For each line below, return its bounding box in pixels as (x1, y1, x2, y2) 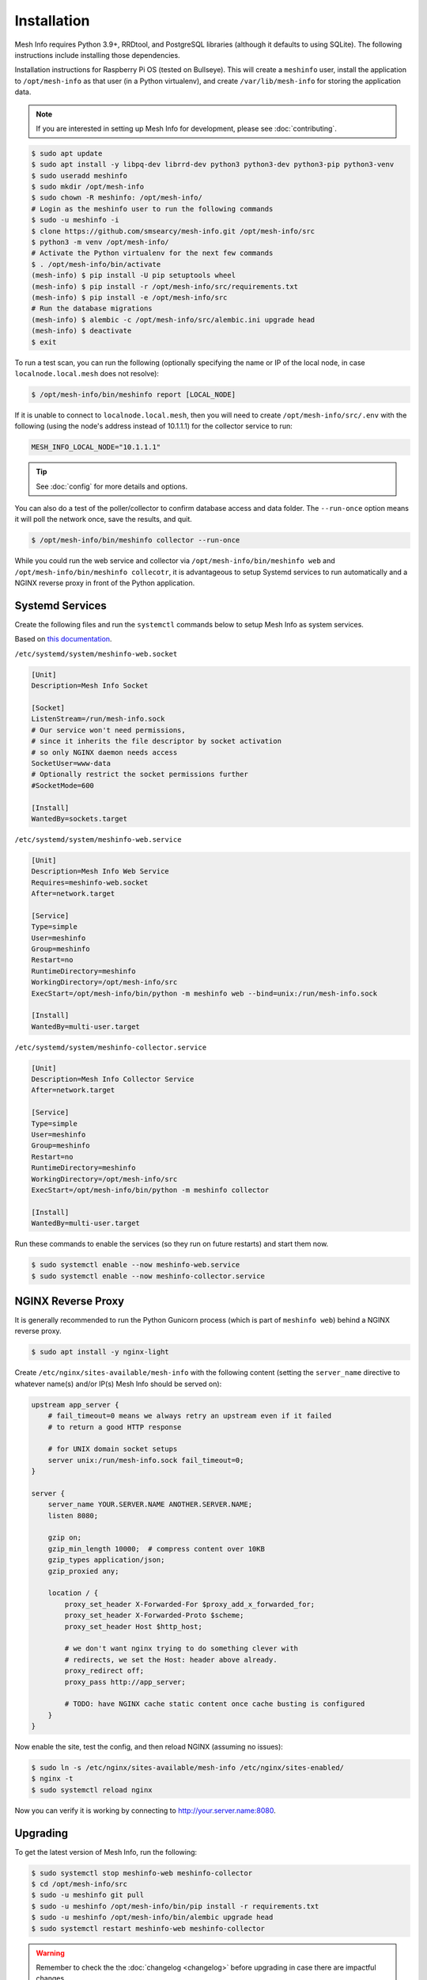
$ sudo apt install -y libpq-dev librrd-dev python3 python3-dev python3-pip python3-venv (31, 160, 395, 169)
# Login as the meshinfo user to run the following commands (31, 204, 274, 213)
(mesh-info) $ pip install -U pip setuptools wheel (31, 271, 236, 280)
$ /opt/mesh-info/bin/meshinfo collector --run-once (31, 535, 240, 545)
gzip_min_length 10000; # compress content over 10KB (47, 1544, 265, 1553)
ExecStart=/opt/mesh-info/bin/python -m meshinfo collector (31, 1185, 270, 1194)
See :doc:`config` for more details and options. (36, 482, 188, 491)
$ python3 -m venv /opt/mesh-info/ (31, 238, 169, 246)
